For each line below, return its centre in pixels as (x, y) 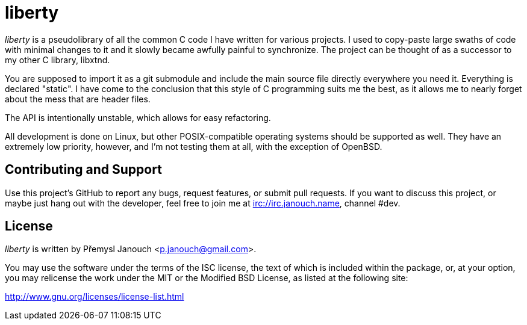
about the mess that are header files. (78, 99)
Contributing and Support (83, 170)
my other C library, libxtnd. (58, 60)
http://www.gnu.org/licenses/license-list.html (95, 297)
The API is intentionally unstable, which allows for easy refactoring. (138, 117)
